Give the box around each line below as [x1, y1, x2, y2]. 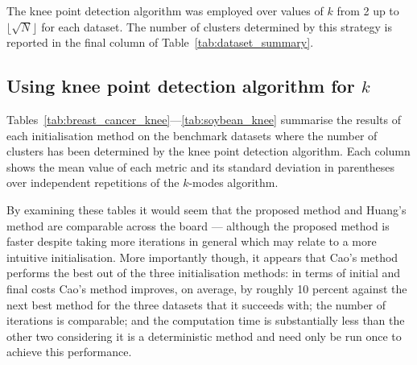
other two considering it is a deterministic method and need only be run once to [6, 327, 402, 344]
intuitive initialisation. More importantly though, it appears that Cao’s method [6, 248, 398, 265]
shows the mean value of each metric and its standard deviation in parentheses [6, 158, 394, 175]
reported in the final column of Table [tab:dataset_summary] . [6, 34, 314, 51]
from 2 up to [336, 2, 399, 19]
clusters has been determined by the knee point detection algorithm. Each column [6, 143, 411, 160]
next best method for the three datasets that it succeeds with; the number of [6, 296, 386, 313]
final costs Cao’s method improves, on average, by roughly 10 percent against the [6, 280, 407, 297]
